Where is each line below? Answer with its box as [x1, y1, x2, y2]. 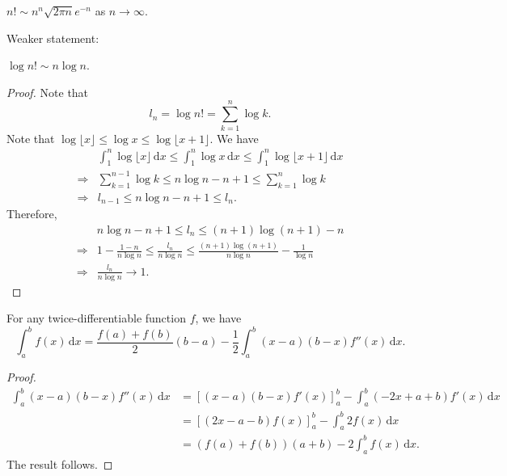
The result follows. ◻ [6, 455, 113, 472]
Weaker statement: [6, 29, 99, 46]
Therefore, [6, 205, 57, 222]
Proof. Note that [6, 83, 89, 100]
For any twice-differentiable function [6, 310, 186, 326]
